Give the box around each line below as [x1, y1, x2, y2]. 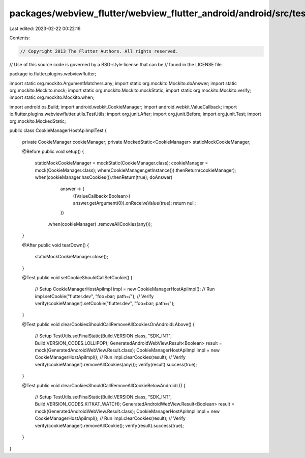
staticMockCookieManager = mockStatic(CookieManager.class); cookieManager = [35, 160, 208, 166]
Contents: [9, 35, 30, 41]
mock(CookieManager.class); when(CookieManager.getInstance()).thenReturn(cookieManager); [35, 167, 236, 173]
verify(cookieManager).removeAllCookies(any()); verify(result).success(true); [35, 361, 197, 367]
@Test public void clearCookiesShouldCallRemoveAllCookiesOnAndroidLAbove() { [22, 321, 195, 327]
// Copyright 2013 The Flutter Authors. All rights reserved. [20, 48, 178, 54]
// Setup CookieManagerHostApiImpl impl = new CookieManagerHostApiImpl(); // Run [35, 286, 215, 292]
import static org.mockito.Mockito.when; [9, 94, 95, 100]
